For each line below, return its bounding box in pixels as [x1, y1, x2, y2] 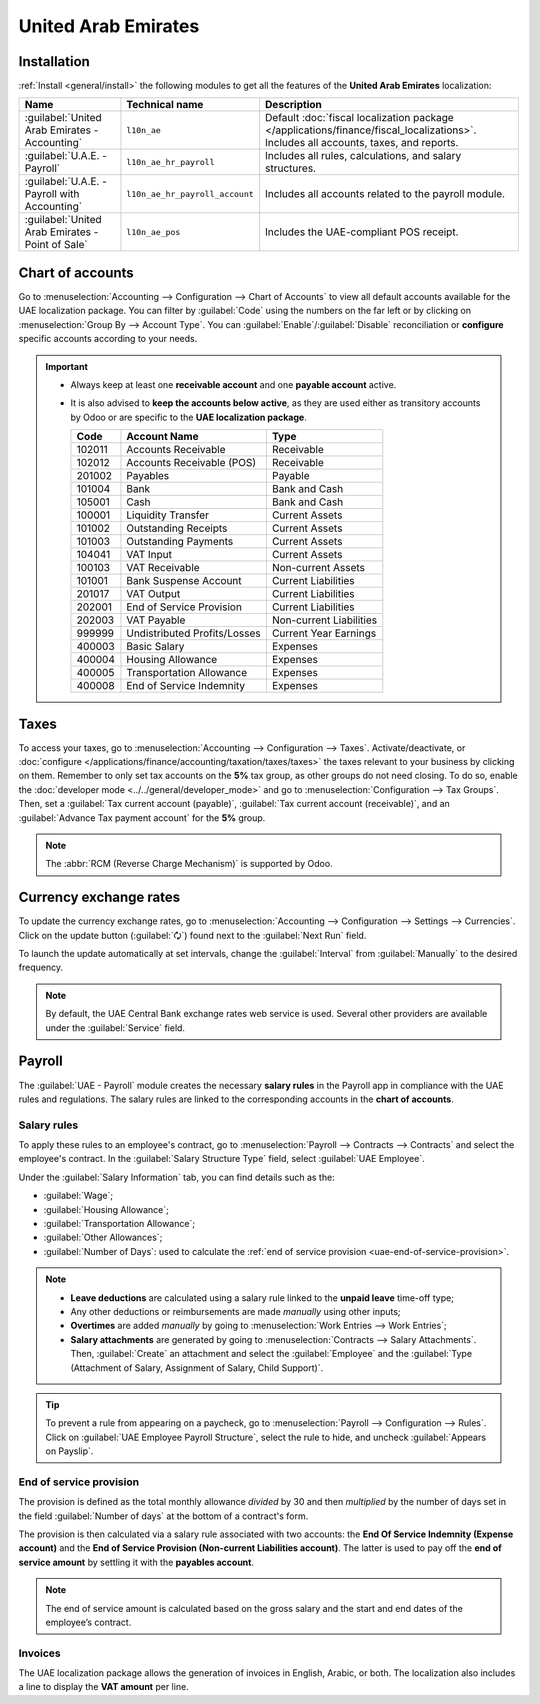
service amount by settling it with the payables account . [18, 1556, 255, 1568]
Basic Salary [126, 640, 185, 654]
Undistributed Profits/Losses [126, 626, 261, 640]
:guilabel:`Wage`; [43, 1190, 114, 1202]
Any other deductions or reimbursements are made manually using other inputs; [70, 1305, 401, 1317]
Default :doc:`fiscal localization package [265, 111, 454, 125]
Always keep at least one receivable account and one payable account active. [70, 378, 397, 390]
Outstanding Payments [126, 535, 234, 549]
